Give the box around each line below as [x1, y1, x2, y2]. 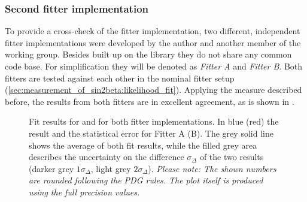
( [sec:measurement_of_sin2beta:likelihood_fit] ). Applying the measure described [5, 83, 302, 96]
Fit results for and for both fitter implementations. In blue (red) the [29, 115, 279, 128]
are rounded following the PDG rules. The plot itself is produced [29, 174, 263, 186]
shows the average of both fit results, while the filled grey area [29, 138, 257, 151]
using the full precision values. [29, 185, 140, 198]
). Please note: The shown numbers [148, 162, 276, 174]
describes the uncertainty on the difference [29, 150, 184, 163]
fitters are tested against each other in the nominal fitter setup [5, 71, 235, 84]
